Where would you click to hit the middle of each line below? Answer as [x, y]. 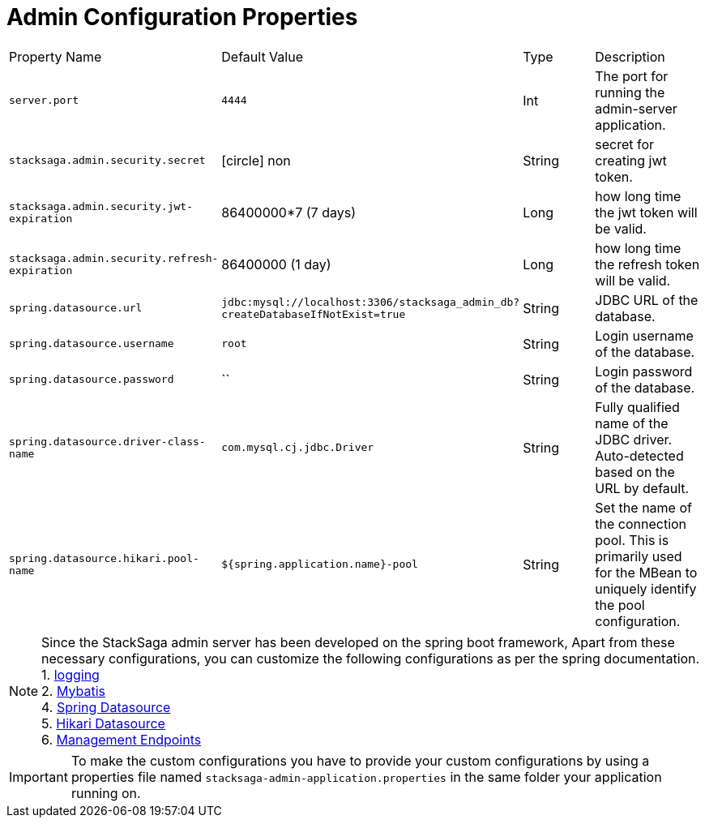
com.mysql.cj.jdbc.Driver [298, 448]
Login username [644, 335]
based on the [635, 472]
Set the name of [643, 507]
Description [630, 56]
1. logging [70, 674]
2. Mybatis [74, 691]
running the [630, 92]
